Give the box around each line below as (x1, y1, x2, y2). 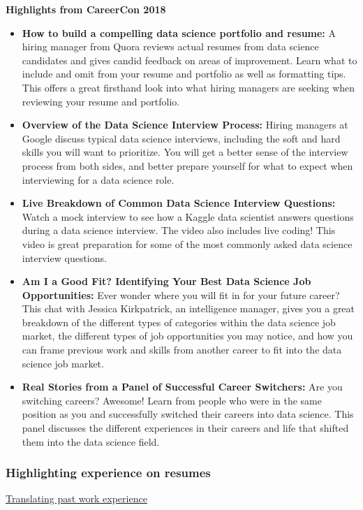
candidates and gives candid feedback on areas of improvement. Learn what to (22, 52, 357, 67)
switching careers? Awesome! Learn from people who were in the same (22, 393, 322, 407)
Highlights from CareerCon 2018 (6, 2, 166, 16)
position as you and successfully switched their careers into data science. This (22, 407, 354, 421)
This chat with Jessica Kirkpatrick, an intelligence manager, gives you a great (22, 301, 355, 316)
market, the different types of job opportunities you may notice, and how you (22, 328, 353, 343)
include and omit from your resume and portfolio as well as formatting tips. (22, 66, 346, 81)
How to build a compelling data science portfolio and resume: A (22, 25, 336, 40)
